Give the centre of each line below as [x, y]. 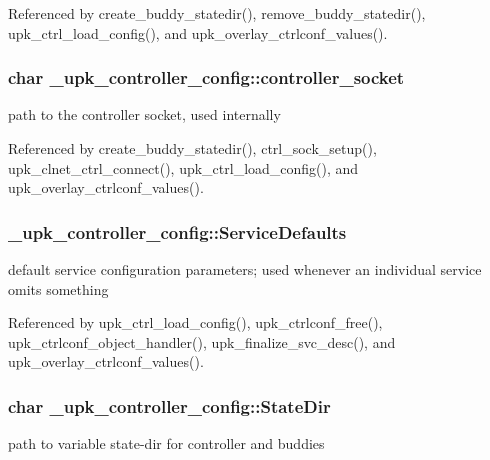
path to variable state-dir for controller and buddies [166, 443]
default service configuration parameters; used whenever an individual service [245, 269]
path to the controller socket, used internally [144, 114]
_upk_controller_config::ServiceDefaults [177, 231]
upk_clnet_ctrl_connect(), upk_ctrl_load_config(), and [183, 167]
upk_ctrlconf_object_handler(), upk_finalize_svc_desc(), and [202, 341]
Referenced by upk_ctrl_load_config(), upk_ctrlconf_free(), [195, 322]
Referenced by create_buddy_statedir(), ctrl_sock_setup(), [192, 148]
